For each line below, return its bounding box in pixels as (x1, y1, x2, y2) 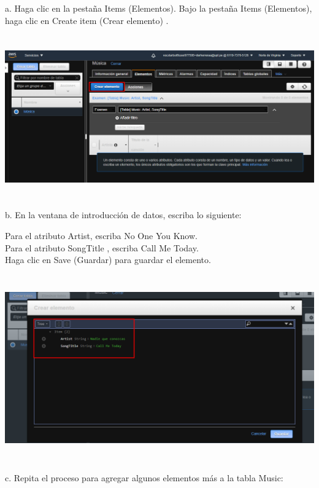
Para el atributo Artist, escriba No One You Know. (5, 229, 198, 242)
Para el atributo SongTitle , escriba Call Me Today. (5, 241, 199, 254)
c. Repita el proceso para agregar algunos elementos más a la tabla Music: (5, 471, 283, 484)
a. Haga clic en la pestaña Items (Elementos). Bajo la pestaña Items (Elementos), (5, 2, 312, 14)
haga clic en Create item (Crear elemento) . (5, 14, 169, 26)
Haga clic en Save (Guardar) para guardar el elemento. (5, 253, 211, 266)
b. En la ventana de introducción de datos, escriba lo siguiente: (5, 208, 242, 221)
